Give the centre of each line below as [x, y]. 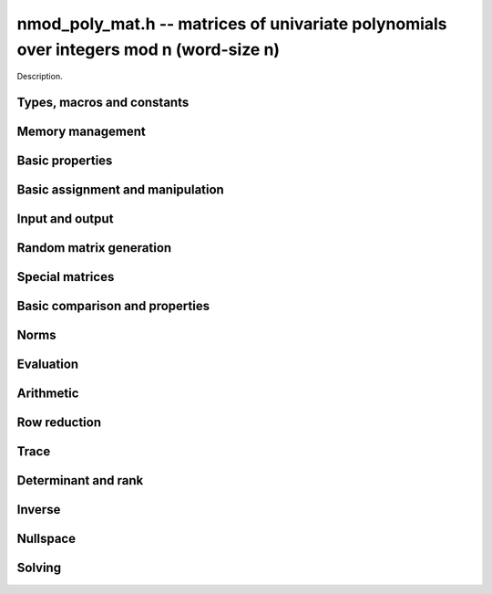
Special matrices [66, 277]
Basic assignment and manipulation [121, 190]
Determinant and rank [80, 480]
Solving [39, 568]
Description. [40, 77]
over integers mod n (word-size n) [149, 49]
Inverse [39, 510]
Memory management [81, 132]
